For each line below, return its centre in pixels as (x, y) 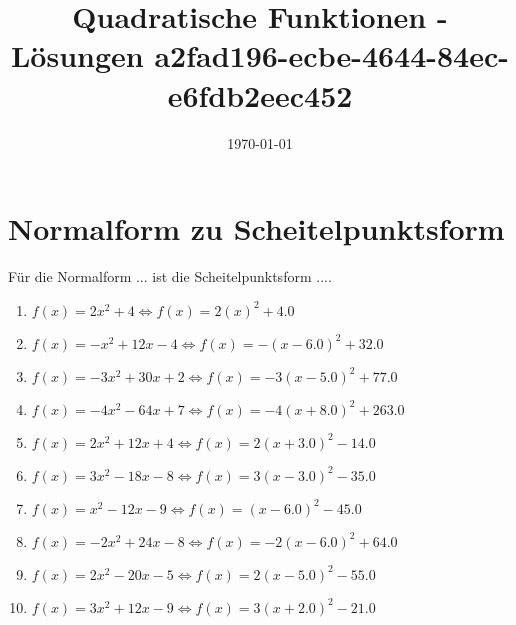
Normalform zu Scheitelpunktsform (256, 228)
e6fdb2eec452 (260, 94)
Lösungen (77, 55)
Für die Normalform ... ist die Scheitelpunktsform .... (170, 276)
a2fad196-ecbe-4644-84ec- (332, 55)
